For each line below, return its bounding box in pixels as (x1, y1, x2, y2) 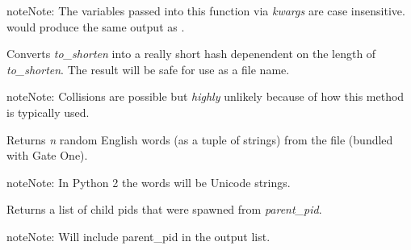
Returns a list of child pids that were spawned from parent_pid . (6, 201, 322, 218)
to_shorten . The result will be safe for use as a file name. (6, 60, 290, 77)
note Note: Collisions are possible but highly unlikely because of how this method (6, 88, 405, 105)
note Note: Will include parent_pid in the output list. (6, 227, 271, 244)
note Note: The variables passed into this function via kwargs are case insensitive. (6, 2, 405, 19)
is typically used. (6, 103, 90, 120)
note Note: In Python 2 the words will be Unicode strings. (6, 173, 291, 190)
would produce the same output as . (6, 18, 185, 35)
